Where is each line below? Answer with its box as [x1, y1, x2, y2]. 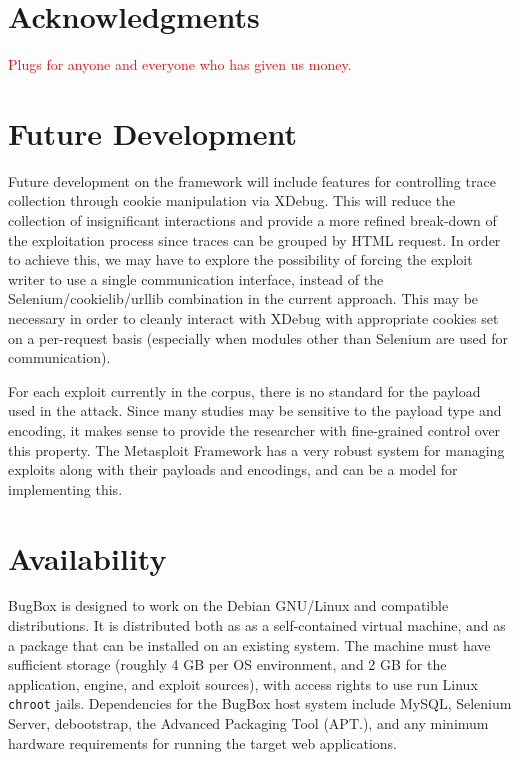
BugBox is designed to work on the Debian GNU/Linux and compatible [8, 595, 449, 616]
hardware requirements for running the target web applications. [8, 732, 397, 753]
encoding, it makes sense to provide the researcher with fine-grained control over [8, 419, 501, 440]
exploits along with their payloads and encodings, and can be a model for [8, 459, 458, 480]
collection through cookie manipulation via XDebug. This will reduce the [8, 190, 456, 211]
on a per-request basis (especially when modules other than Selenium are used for [8, 327, 508, 348]
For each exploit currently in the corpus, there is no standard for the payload [8, 380, 481, 401]
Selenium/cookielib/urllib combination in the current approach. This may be [8, 288, 479, 309]
